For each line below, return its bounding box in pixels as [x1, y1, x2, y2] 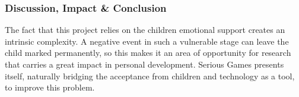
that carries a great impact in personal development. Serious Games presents [5, 58, 284, 70]
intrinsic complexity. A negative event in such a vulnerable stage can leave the [5, 35, 289, 47]
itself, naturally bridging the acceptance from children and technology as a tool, [5, 69, 295, 82]
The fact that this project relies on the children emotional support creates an [5, 24, 285, 36]
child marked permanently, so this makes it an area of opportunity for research [5, 46, 291, 59]
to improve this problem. [5, 81, 95, 93]
